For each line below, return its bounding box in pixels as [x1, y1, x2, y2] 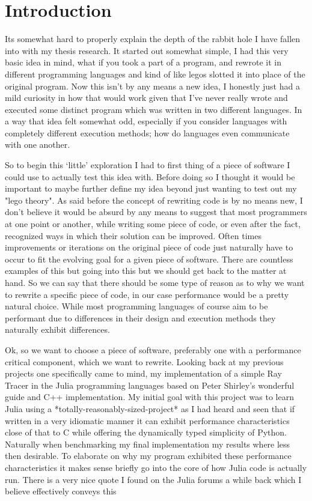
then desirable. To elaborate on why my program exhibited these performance [5, 449, 292, 462]
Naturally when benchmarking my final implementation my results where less [5, 437, 290, 450]
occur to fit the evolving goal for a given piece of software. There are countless [5, 252, 293, 265]
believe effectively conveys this [5, 485, 117, 497]
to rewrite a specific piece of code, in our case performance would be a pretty [5, 288, 289, 300]
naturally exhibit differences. [5, 323, 110, 336]
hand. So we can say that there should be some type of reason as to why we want [5, 276, 305, 288]
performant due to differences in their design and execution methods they [5, 311, 276, 324]
